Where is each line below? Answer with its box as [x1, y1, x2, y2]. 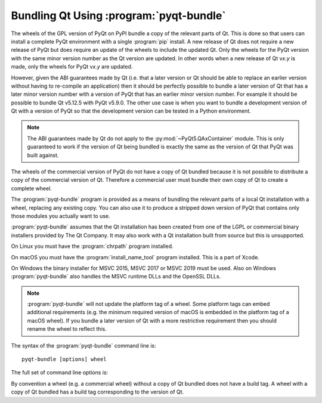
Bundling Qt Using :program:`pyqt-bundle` [11, 9, 226, 22]
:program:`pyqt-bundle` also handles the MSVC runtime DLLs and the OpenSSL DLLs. [11, 273, 221, 280]
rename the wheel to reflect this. [27, 325, 107, 333]
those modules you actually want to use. [11, 212, 110, 219]
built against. [27, 151, 59, 159]
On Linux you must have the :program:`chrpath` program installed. [11, 243, 174, 250]
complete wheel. [11, 185, 52, 192]
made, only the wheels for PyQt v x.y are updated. [11, 63, 133, 70]
